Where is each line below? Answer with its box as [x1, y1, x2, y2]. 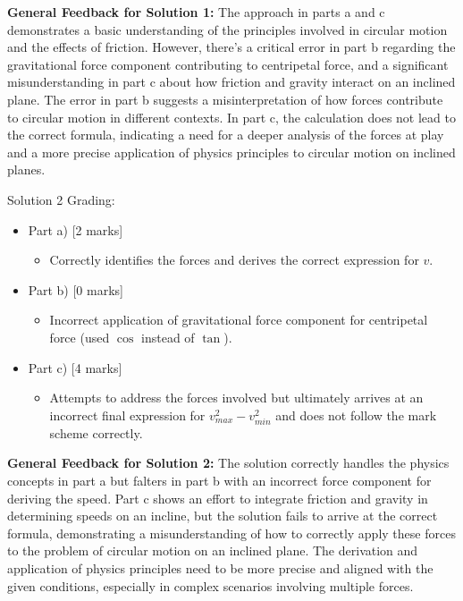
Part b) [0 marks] [28, 280, 123, 299]
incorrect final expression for [49, 405, 206, 424]
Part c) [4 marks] [28, 358, 122, 377]
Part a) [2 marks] [28, 220, 123, 239]
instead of [141, 327, 195, 346]
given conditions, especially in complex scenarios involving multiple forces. [7, 576, 414, 595]
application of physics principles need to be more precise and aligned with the [7, 559, 434, 577]
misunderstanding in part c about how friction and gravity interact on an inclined [7, 72, 456, 91]
